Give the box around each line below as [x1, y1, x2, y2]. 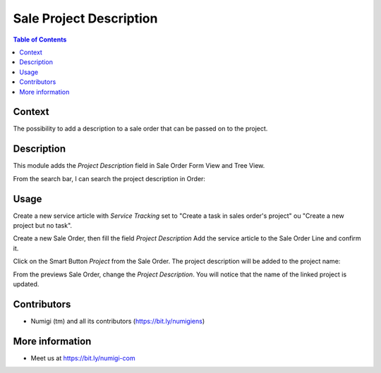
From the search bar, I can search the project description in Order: [13, 174, 206, 183]
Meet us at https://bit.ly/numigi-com [30, 353, 135, 362]
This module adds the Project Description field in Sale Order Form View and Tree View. [13, 161, 265, 170]
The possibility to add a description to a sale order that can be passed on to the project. [13, 124, 268, 133]
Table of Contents [13, 35, 67, 44]
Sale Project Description [13, 11, 158, 26]
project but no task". [13, 221, 73, 229]
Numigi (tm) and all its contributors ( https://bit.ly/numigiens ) [30, 317, 205, 325]
